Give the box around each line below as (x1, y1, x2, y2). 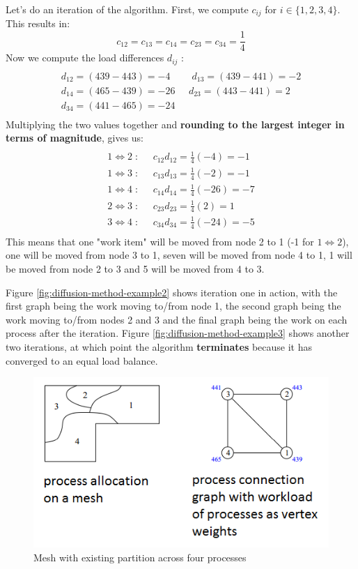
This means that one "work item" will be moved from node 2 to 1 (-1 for (6, 234, 314, 248)
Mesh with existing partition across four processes (33, 549, 247, 564)
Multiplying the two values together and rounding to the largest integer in (6, 116, 345, 131)
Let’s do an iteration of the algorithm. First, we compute (6, 2, 249, 16)
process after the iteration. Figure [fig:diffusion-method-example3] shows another (6, 326, 350, 340)
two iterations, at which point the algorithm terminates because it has (6, 340, 313, 354)
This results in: (6, 16, 70, 31)
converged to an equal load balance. (6, 353, 158, 367)
